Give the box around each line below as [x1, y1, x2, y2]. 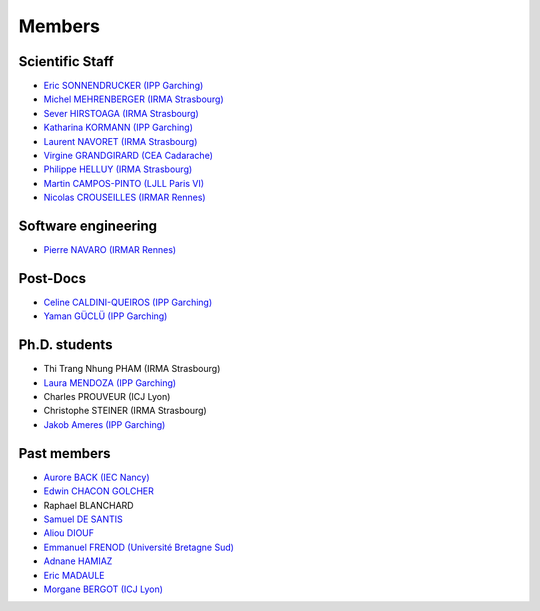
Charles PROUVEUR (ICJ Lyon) [43, 391, 171, 403]
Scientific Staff [18, 53, 114, 70]
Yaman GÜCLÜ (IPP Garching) [43, 310, 168, 322]
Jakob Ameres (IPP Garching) [43, 418, 166, 430]
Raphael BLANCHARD [43, 499, 134, 511]
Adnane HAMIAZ [43, 555, 113, 567]
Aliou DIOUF [43, 527, 95, 539]
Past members [18, 445, 111, 462]
